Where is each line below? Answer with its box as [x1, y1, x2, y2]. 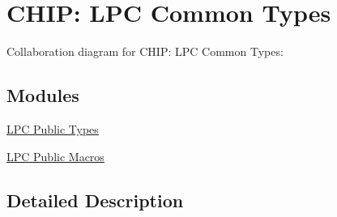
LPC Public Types [6, 120, 99, 137]
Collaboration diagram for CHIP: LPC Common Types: [6, 43, 284, 60]
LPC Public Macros [6, 147, 105, 164]
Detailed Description [6, 187, 184, 212]
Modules [6, 83, 79, 108]
